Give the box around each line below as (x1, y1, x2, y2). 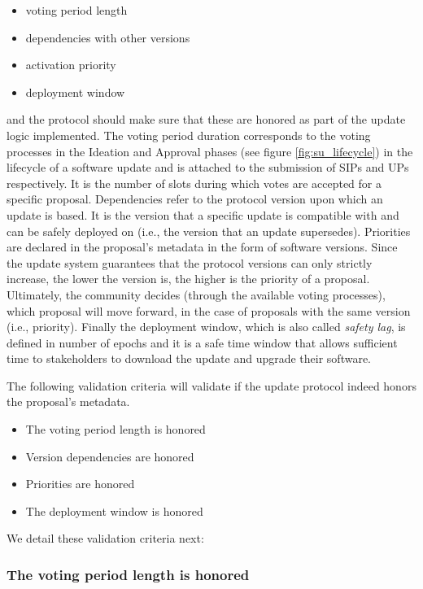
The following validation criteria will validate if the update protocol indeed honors (7, 377, 416, 394)
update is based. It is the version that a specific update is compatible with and (7, 206, 399, 223)
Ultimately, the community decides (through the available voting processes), (7, 286, 386, 303)
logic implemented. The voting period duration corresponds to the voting (7, 126, 371, 143)
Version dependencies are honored (25, 447, 194, 465)
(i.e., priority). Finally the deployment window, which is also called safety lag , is (7, 318, 406, 335)
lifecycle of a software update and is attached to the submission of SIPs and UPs (7, 159, 409, 176)
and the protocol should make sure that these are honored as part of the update (7, 111, 406, 128)
